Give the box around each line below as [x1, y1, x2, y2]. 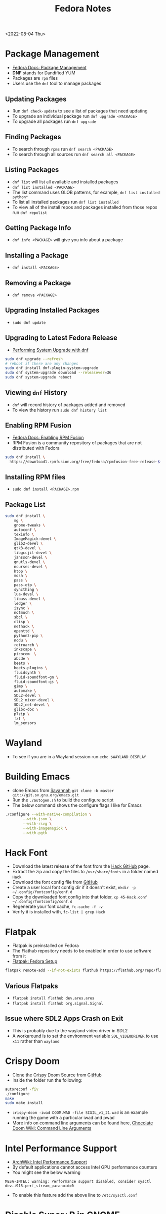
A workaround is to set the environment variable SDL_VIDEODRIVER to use [12, 1033, 159, 1039]
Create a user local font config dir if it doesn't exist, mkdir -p [12, 885, 136, 891]
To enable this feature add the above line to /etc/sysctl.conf [12, 1192, 137, 1198]
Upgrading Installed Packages [5, 306, 100, 315]
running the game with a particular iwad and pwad [12, 1115, 115, 1121]
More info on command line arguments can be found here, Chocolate [12, 1120, 153, 1126]
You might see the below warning [12, 1169, 81, 1175]
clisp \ [14, 620, 30, 625]
